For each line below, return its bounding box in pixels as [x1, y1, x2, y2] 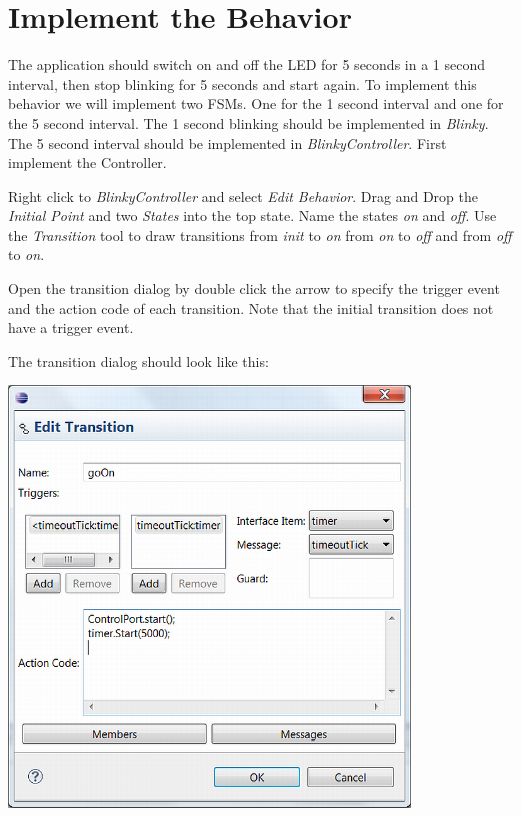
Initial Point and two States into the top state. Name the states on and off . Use [8, 205, 497, 226]
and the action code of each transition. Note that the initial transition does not [8, 297, 494, 318]
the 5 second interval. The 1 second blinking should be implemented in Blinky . [8, 112, 489, 133]
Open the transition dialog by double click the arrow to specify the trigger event [8, 278, 500, 299]
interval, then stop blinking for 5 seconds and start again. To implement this [8, 73, 477, 94]
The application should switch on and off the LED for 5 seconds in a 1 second [8, 54, 485, 75]
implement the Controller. [8, 152, 167, 173]
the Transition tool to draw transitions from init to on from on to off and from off [8, 224, 512, 245]
